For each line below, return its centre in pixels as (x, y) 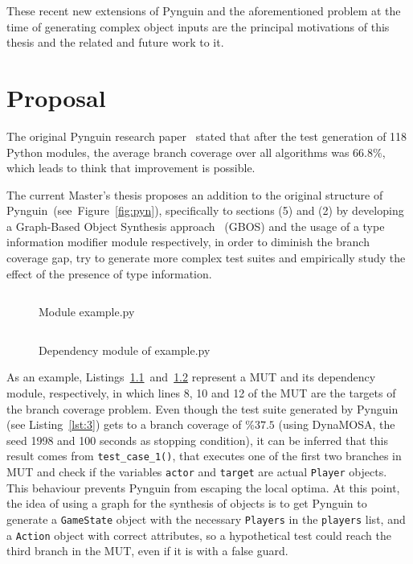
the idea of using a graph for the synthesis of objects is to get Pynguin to (187, 503)
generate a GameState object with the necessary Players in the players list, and (206, 519)
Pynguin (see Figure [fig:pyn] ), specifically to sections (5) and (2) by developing (205, 210)
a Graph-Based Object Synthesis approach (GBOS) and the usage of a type (196, 226)
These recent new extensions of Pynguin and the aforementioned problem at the (204, 10)
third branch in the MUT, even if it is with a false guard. (147, 551)
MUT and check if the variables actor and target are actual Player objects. (197, 472)
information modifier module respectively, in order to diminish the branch (188, 242)
